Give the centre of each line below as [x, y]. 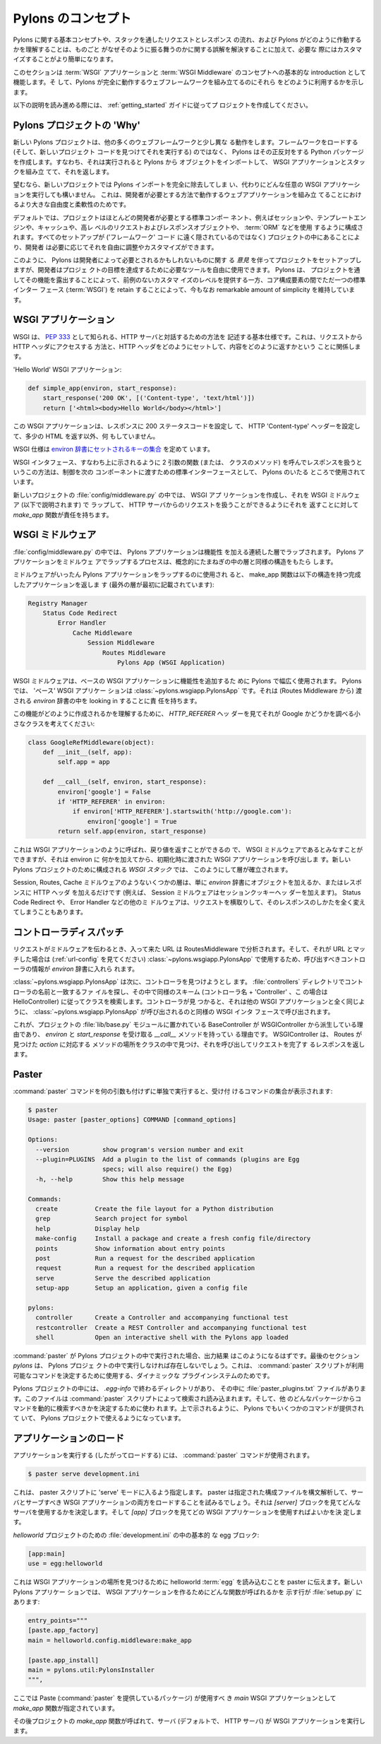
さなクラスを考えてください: [54, 724]
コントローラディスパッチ [68, 932]
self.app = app [84, 762]
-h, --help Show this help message [110, 1179]
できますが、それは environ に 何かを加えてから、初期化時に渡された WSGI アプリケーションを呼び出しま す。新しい [182, 859]
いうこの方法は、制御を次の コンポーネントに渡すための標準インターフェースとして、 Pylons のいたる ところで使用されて [189, 472]
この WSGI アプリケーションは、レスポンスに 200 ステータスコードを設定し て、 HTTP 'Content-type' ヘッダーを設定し [187, 426]
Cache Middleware [102, 633]
